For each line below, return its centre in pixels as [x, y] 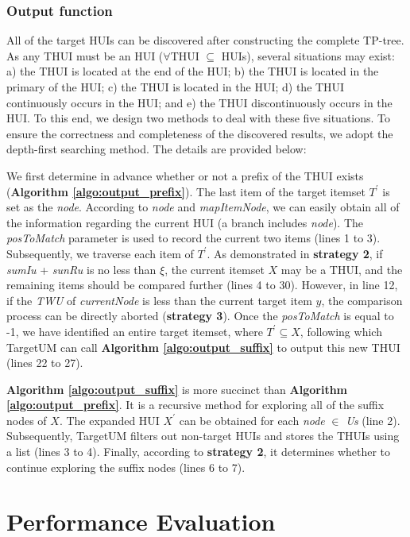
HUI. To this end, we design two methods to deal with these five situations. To [199, 118]
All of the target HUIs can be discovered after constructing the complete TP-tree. [205, 40]
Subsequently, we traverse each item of [100, 253]
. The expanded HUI [109, 420]
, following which [341, 331]
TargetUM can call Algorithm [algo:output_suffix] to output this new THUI [203, 347]
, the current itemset [215, 269]
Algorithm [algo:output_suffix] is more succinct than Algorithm [177, 389]
